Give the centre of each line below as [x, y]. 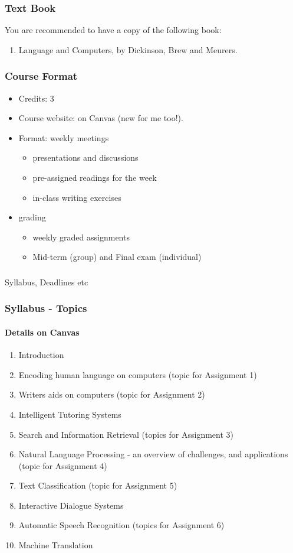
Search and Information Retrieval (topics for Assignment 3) [126, 434]
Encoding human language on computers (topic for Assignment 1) [138, 374]
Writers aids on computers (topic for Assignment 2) [112, 394]
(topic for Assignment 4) [63, 465]
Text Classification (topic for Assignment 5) [98, 485]
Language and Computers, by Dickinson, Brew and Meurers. [128, 49]
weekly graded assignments [81, 237]
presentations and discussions [85, 157]
